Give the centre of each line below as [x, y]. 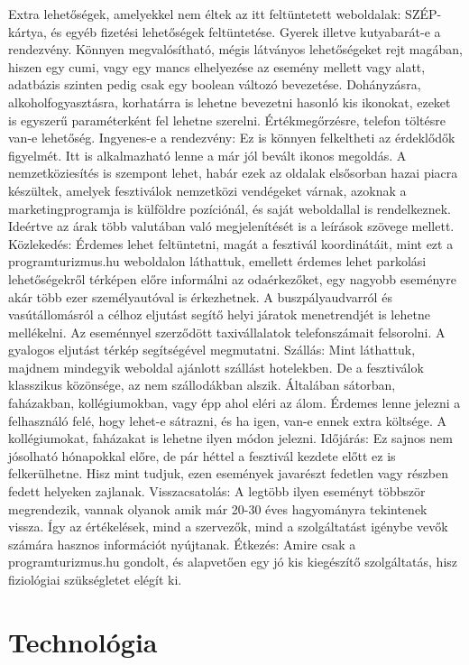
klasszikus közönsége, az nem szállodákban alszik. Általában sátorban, [202, 385]
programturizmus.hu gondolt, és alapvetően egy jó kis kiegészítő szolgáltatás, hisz [233, 562]
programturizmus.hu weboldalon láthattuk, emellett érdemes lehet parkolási [217, 261]
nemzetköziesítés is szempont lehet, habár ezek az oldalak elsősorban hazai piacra [233, 173]
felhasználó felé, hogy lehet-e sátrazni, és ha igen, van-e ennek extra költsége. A [228, 420]
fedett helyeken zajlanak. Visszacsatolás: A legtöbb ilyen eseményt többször [217, 491]
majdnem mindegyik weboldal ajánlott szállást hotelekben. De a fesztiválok [216, 367]
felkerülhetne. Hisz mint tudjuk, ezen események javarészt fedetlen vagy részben [229, 473]
